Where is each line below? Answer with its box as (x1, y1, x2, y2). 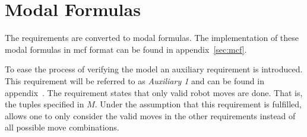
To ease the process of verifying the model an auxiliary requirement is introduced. (5, 63, 303, 75)
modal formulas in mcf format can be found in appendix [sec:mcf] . (5, 43, 247, 55)
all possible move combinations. (5, 121, 119, 133)
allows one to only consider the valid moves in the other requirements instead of (5, 109, 296, 122)
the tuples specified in (5, 98, 84, 110)
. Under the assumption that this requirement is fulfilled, (94, 98, 302, 110)
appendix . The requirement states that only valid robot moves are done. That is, (5, 86, 303, 98)
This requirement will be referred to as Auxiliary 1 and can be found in (5, 74, 264, 87)
